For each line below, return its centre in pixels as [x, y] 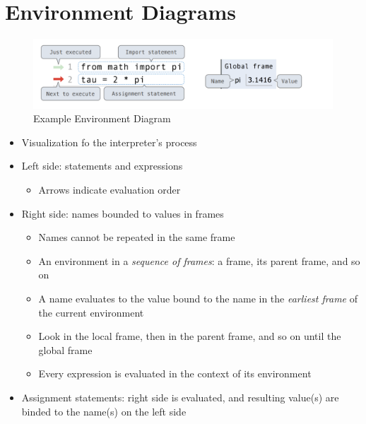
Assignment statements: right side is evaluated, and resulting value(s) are [180, 397]
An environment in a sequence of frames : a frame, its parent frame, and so [199, 260]
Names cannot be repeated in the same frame [137, 237]
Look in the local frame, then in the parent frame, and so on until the [190, 336]
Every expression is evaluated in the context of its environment [175, 373]
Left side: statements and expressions [102, 166]
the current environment [91, 312]
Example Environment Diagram [102, 118]
